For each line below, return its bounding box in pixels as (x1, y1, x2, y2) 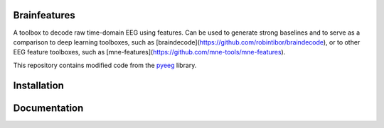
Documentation (13, 102, 84, 114)
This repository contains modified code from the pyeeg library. (13, 61, 197, 69)
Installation (13, 79, 64, 91)
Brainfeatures (13, 9, 76, 21)
